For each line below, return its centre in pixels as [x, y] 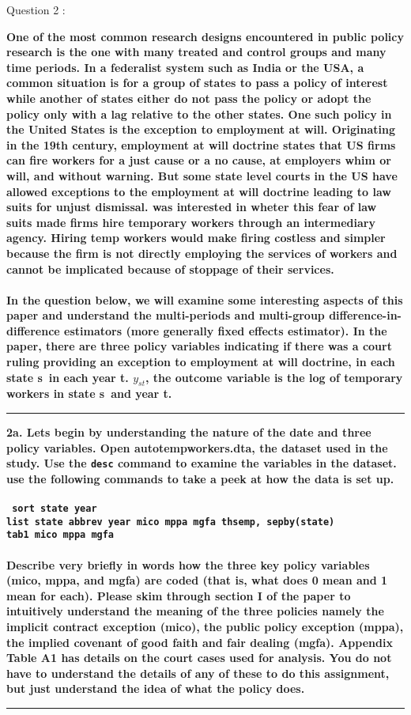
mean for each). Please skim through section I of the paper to [179, 595]
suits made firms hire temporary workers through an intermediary [191, 222]
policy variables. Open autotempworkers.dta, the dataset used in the [197, 447]
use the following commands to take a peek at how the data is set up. [200, 478]
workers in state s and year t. [89, 393]
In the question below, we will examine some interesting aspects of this [205, 299]
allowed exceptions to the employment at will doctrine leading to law [199, 191]
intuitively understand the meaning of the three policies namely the [195, 611]
